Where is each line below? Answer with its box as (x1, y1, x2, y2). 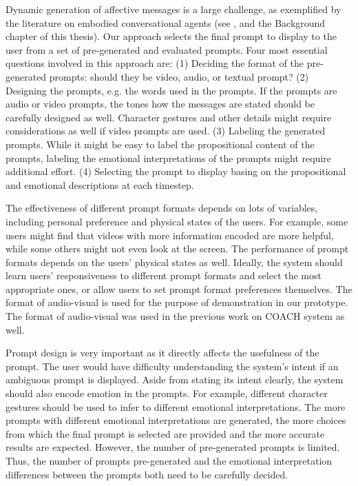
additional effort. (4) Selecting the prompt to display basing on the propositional (6, 164, 346, 179)
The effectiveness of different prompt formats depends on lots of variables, (6, 201, 318, 215)
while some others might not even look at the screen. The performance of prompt (6, 241, 349, 256)
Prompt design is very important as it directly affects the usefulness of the (6, 345, 319, 360)
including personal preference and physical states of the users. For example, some (6, 214, 348, 228)
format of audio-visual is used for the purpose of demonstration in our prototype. (6, 295, 348, 310)
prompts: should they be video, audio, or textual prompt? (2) (49, 69, 309, 83)
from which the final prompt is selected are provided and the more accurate (6, 426, 325, 441)
